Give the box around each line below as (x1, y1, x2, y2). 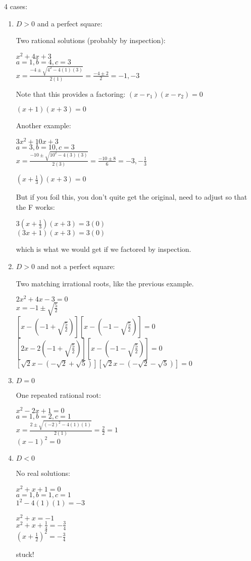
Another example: (16, 120, 71, 131)
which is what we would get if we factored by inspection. (16, 244, 191, 254)
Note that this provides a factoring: (16, 88, 126, 99)
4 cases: (4, 1, 28, 11)
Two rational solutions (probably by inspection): (16, 35, 166, 46)
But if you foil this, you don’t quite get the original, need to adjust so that (16, 192, 247, 202)
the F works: (16, 201, 55, 212)
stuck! (16, 549, 34, 559)
